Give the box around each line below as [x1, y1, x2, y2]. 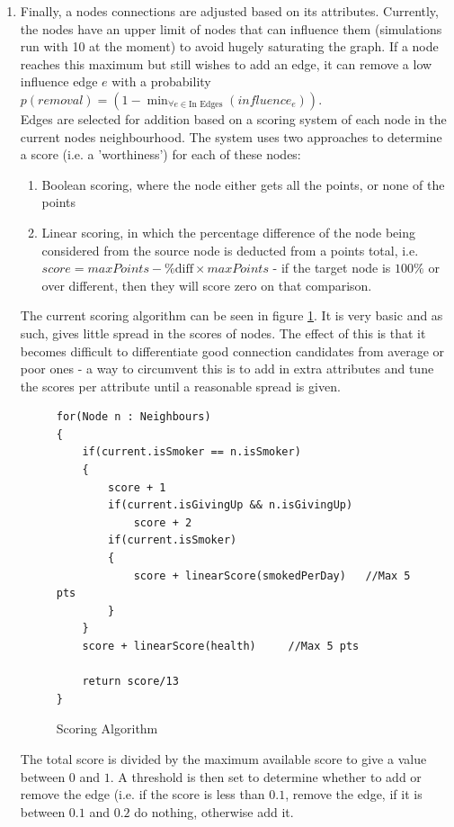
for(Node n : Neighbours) [56, 410, 211, 424]
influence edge [20, 72, 98, 91]
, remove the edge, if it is [285, 785, 423, 804]
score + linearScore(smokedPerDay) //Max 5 [133, 569, 411, 582]
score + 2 [133, 516, 192, 529]
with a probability [111, 72, 211, 91]
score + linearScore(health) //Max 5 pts [82, 640, 360, 652]
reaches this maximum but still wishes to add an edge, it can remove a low [20, 54, 432, 73]
